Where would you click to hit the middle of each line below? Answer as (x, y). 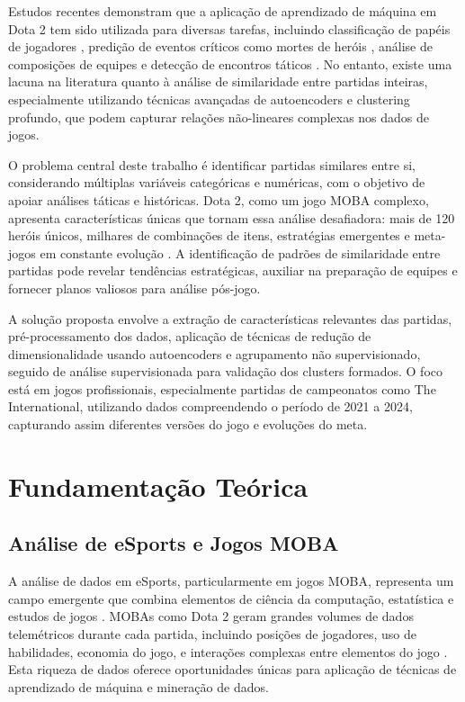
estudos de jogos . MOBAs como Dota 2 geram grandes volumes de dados (211, 616)
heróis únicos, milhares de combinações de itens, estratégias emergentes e (209, 235)
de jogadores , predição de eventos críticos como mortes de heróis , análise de (220, 46)
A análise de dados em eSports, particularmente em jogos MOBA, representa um (231, 581)
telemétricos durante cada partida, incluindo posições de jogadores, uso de (212, 634)
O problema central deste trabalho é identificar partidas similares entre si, (212, 164)
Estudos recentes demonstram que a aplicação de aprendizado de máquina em (223, 11)
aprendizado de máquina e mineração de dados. (139, 686)
